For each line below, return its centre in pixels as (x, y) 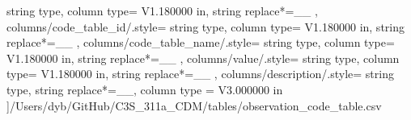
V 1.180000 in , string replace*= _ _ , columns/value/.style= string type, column (203, 58)
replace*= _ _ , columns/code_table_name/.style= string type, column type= (201, 42)
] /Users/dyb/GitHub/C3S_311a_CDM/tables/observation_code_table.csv (194, 105)
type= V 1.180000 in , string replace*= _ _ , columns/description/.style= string (200, 74)
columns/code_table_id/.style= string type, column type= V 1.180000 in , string (205, 26)
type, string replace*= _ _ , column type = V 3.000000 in (145, 89)
